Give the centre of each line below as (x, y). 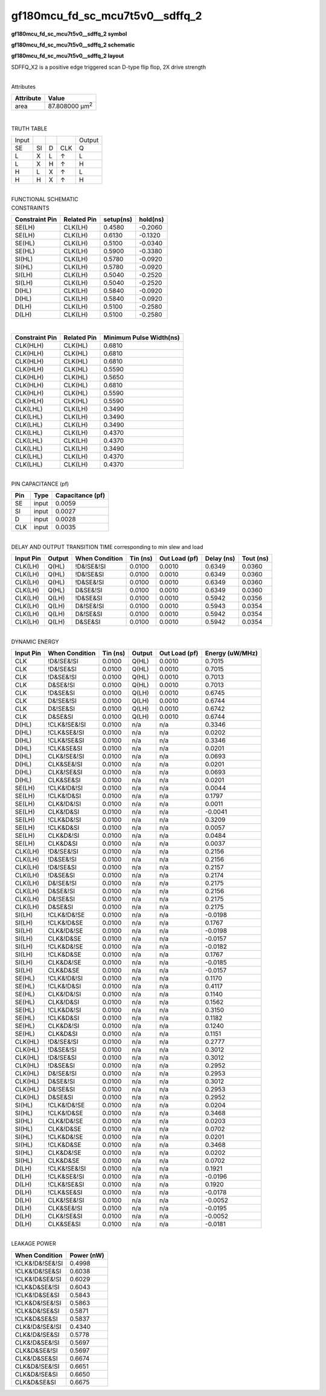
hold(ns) (152, 219)
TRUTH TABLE (29, 128)
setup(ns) (118, 219)
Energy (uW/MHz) (231, 653)
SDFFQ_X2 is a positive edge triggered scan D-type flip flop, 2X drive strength (109, 67)
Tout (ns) (255, 559)
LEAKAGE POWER (34, 1244)
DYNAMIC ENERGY (35, 642)
